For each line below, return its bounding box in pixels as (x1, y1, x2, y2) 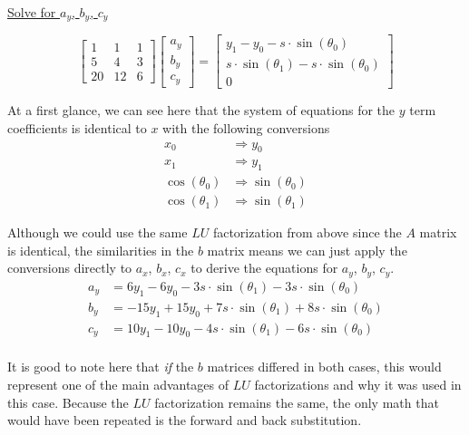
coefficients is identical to (7, 118, 147, 137)
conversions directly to (7, 258, 132, 277)
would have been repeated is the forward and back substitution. (7, 411, 362, 430)
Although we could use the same (7, 223, 188, 242)
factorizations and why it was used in (254, 375, 462, 394)
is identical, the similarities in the (7, 240, 194, 259)
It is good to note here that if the (7, 357, 194, 376)
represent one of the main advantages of (7, 375, 230, 394)
